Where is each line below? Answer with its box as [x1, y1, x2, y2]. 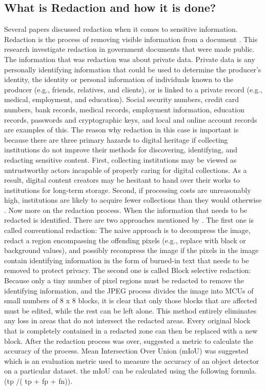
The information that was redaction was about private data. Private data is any [4, 53, 255, 64]
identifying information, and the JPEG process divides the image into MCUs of [4, 285, 254, 296]
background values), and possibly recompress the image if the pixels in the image [4, 245, 259, 256]
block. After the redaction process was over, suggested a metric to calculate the [4, 335, 253, 346]
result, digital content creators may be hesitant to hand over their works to [4, 174, 240, 185]
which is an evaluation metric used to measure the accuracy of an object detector [4, 355, 259, 366]
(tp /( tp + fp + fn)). [4, 375, 73, 386]
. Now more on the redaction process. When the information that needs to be [4, 204, 248, 215]
